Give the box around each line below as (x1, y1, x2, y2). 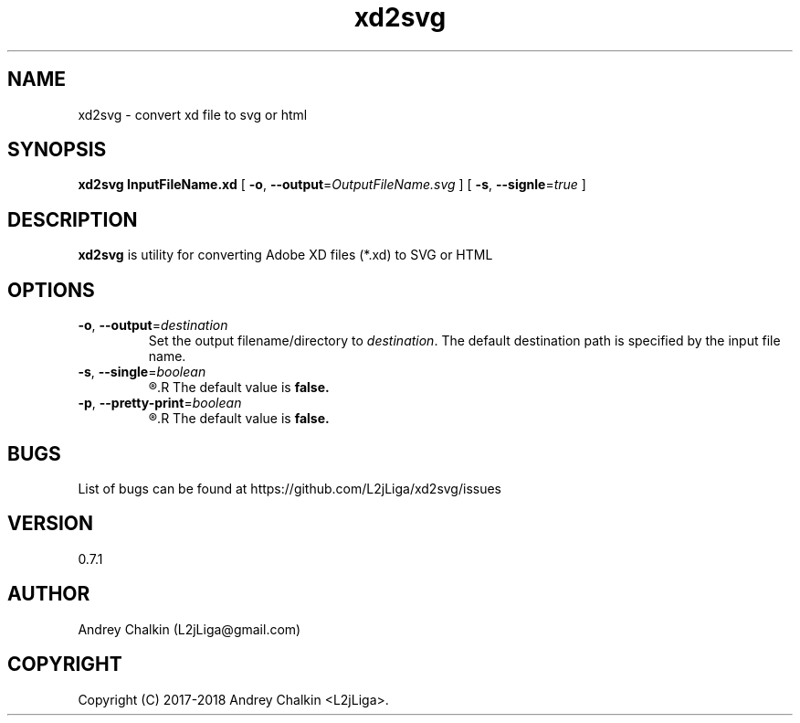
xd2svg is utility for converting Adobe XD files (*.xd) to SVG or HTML (78, 247, 493, 263)
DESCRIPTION (7, 207, 138, 231)
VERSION (7, 512, 94, 536)
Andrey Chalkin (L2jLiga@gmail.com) (78, 621, 301, 637)
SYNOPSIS (7, 138, 107, 162)
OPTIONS (7, 278, 95, 302)
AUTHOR (7, 582, 90, 606)
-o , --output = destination (78, 317, 228, 334)
